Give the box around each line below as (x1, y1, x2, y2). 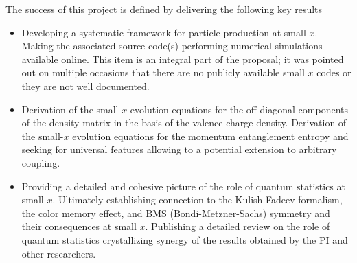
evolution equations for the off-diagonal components (130, 102, 349, 116)
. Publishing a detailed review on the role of (145, 219, 330, 233)
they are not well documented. (21, 78, 150, 93)
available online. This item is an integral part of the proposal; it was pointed (21, 52, 344, 66)
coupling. (21, 155, 60, 170)
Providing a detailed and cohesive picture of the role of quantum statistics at (21, 179, 345, 193)
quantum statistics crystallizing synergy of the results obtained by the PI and (21, 232, 348, 247)
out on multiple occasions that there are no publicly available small (21, 65, 305, 80)
